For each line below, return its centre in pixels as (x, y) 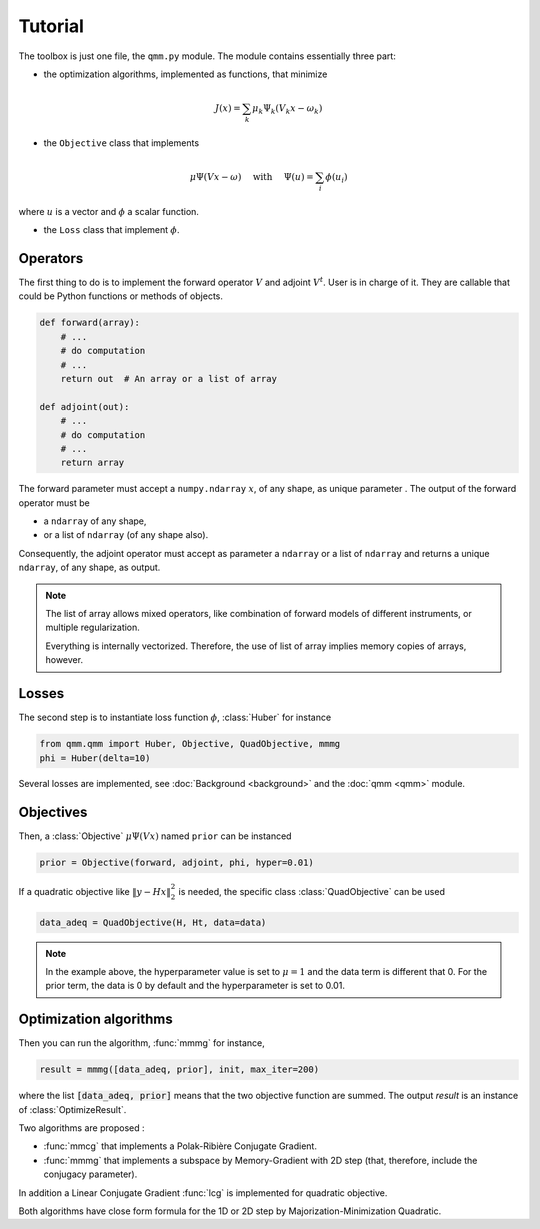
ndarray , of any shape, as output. (89, 567)
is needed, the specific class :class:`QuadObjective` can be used (311, 892)
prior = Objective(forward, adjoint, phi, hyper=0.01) (176, 863)
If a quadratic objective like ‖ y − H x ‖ (95, 892)
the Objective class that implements (121, 142)
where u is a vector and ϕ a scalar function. (109, 211)
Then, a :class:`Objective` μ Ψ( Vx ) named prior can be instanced (155, 836)
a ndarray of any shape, (95, 521)
